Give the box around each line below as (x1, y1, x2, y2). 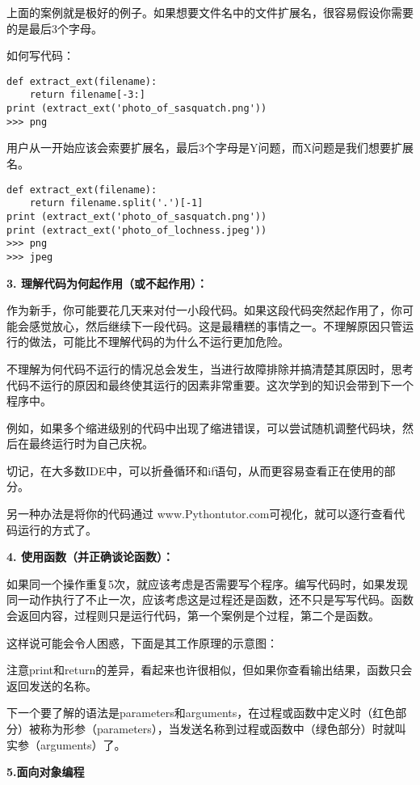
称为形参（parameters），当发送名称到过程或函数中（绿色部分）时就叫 (40, 720, 406, 736)
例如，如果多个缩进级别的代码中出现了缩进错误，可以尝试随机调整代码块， (6, 419, 402, 436)
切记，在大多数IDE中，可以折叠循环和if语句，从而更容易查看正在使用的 (6, 462, 384, 479)
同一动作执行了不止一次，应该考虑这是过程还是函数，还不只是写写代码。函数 (6, 591, 414, 608)
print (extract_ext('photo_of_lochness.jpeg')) (6, 224, 267, 236)
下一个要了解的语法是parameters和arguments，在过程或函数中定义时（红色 (6, 704, 396, 721)
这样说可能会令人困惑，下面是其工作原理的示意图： (6, 634, 278, 651)
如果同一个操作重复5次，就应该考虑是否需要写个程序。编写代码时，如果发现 (6, 575, 408, 592)
